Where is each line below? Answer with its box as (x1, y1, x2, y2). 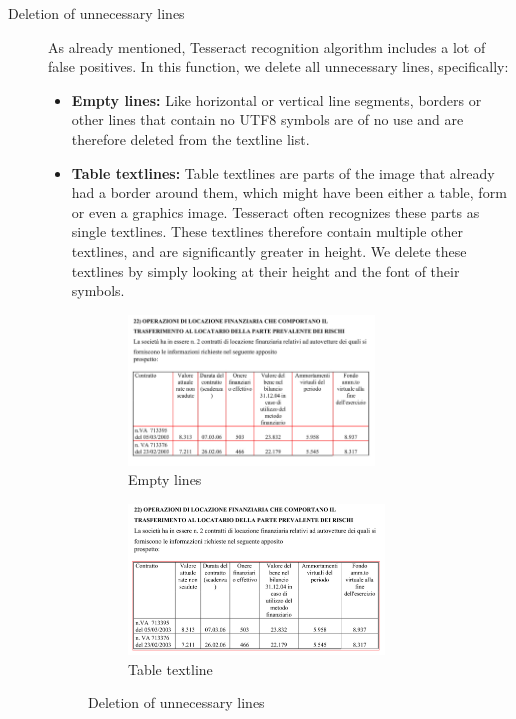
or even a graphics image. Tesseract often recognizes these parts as (71, 201, 480, 222)
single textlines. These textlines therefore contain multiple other (71, 221, 464, 242)
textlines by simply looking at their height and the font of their (71, 260, 460, 281)
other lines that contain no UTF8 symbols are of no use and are (71, 109, 464, 130)
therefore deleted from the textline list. (71, 128, 310, 149)
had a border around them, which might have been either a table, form (71, 182, 507, 203)
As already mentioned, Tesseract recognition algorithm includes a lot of (48, 36, 486, 57)
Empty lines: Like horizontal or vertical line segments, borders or (71, 89, 482, 110)
